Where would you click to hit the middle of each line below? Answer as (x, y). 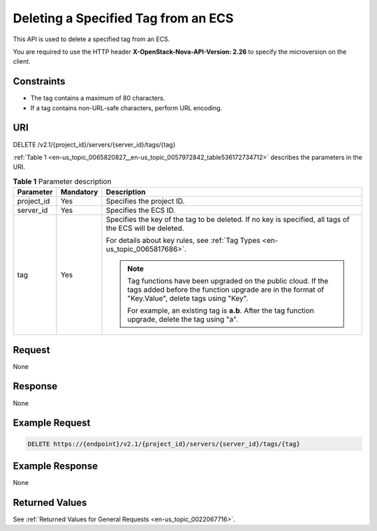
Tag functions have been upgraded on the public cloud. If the (228, 281)
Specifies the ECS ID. (141, 211)
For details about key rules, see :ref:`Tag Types (183, 241)
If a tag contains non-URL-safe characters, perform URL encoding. (126, 107)
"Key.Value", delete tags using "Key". (188, 299)
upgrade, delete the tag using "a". (183, 320)
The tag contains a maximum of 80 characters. (98, 98)
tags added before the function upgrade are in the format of (226, 290)
